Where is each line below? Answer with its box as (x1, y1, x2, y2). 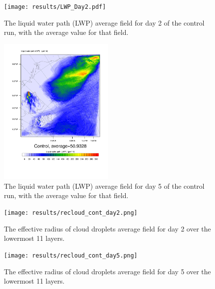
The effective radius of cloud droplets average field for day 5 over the (4, 266, 211, 276)
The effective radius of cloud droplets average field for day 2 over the (4, 223, 211, 233)
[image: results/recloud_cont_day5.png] (4, 252, 138, 259)
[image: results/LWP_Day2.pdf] (4, 3, 106, 10)
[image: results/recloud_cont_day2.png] (4, 209, 138, 217)
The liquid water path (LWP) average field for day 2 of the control (4, 17, 205, 28)
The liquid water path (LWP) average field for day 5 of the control (4, 180, 205, 191)
